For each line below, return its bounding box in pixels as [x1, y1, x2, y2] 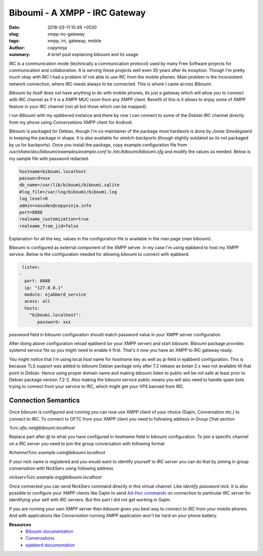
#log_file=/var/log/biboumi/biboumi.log [19, 189, 117, 194]
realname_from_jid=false [19, 223, 79, 229]
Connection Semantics [9, 396, 80, 404]
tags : [9, 38, 20, 44]
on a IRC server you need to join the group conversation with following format [9, 441, 165, 446]
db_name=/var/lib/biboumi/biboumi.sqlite [19, 182, 120, 188]
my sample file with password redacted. [9, 155, 90, 161]
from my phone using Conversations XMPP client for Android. [9, 119, 133, 125]
